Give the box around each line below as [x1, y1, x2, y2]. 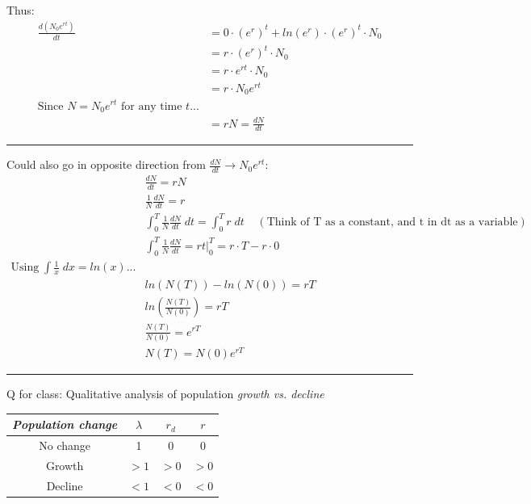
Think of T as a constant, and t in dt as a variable [266, 216, 518, 229]
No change [39, 436, 90, 453]
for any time [120, 100, 182, 112]
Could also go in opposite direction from [6, 156, 206, 173]
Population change [12, 416, 118, 433]
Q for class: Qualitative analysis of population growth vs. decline [6, 384, 324, 401]
